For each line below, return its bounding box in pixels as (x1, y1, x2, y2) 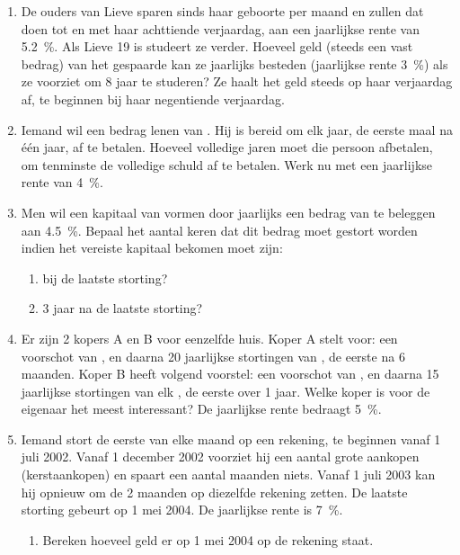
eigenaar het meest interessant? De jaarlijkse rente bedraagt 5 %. (21, 399, 382, 418)
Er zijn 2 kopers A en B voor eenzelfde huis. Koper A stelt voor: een (21, 328, 398, 347)
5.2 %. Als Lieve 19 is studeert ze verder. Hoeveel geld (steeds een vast (21, 37, 413, 56)
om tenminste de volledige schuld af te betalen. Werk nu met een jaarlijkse (21, 155, 433, 174)
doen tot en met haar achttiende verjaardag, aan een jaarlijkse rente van (21, 19, 420, 38)
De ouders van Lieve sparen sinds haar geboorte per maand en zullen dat (21, 2, 424, 20)
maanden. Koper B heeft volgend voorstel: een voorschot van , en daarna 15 (21, 364, 439, 383)
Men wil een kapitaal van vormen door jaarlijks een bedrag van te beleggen (21, 202, 436, 221)
